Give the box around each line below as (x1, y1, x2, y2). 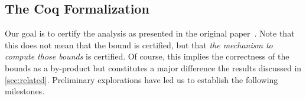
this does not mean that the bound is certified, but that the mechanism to (5, 38, 273, 51)
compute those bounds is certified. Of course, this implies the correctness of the (5, 50, 289, 62)
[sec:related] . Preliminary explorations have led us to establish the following (5, 73, 278, 85)
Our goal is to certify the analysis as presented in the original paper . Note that (5, 27, 295, 39)
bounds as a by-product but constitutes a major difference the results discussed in (5, 61, 302, 74)
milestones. (5, 85, 45, 97)
